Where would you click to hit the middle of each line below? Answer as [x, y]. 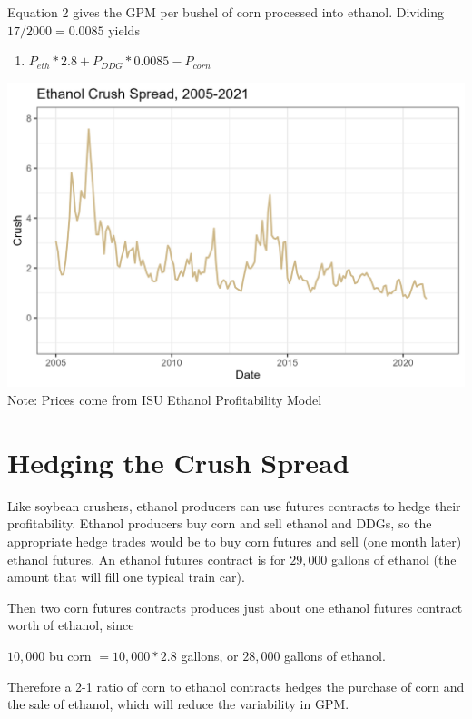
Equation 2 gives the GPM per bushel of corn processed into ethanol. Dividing [226, 12]
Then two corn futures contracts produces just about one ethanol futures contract [235, 607]
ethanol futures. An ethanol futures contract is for [147, 559]
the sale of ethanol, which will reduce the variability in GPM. [178, 704]
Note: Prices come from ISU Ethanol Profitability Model [165, 400]
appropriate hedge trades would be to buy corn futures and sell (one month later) [235, 541]
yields [124, 30]
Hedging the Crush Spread [178, 462]
